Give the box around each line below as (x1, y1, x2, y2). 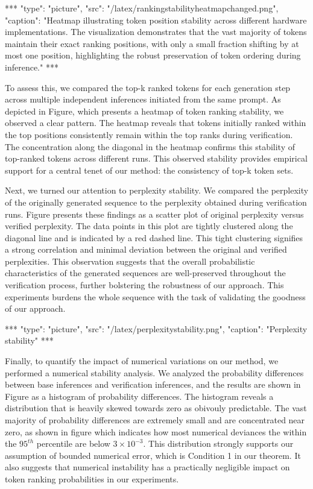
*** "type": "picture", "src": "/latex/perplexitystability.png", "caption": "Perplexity (5, 322, 308, 335)
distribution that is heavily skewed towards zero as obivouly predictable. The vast (5, 402, 307, 414)
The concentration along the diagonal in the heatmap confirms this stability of (5, 140, 295, 153)
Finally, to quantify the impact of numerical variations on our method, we (5, 355, 279, 367)
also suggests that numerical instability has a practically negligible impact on (5, 461, 290, 473)
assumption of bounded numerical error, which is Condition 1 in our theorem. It (5, 449, 301, 461)
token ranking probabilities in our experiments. (5, 472, 179, 485)
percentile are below (36, 437, 110, 450)
